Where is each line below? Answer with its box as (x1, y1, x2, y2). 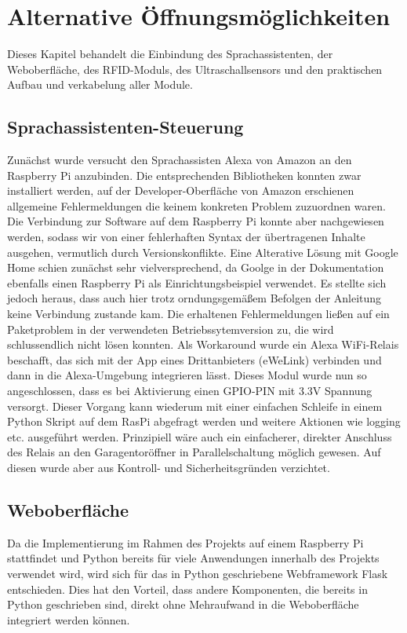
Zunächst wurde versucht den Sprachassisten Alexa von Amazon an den (7, 152, 352, 168)
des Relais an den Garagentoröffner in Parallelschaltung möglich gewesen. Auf (7, 444, 381, 460)
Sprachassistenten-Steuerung (7, 115, 244, 139)
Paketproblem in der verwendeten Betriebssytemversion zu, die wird (7, 320, 334, 337)
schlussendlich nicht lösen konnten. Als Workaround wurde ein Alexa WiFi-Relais (7, 336, 399, 353)
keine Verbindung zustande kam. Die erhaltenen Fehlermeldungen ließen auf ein (7, 306, 390, 322)
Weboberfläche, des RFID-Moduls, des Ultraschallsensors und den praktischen (7, 60, 383, 77)
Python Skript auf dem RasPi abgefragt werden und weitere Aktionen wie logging (7, 413, 401, 430)
